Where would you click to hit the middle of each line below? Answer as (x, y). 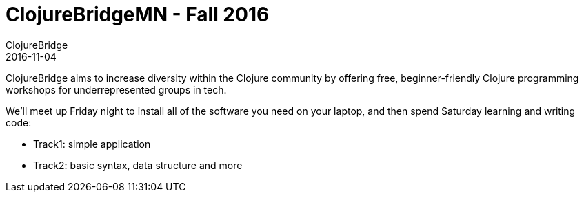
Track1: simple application (92, 144)
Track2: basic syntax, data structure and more (138, 165)
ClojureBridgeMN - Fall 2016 (138, 14)
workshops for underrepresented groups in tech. (116, 89)
